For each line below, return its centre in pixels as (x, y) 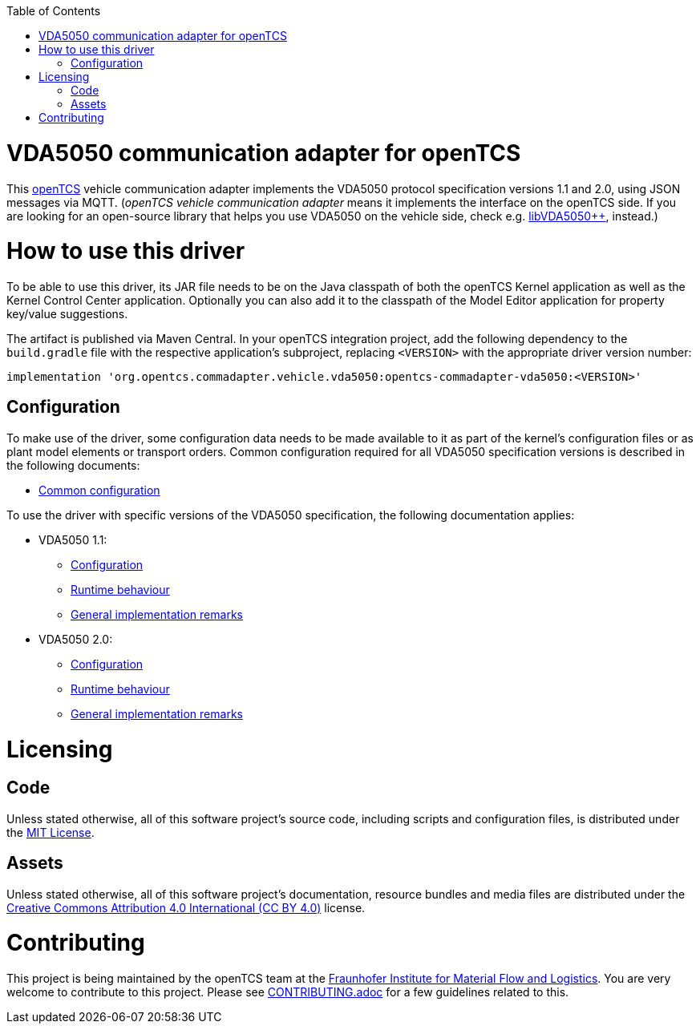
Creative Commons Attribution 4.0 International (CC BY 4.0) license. (186, 907)
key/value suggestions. (67, 314)
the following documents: (73, 465)
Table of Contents (54, 11)
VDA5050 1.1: (73, 539)
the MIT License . (51, 832)
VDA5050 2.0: (76, 639)
